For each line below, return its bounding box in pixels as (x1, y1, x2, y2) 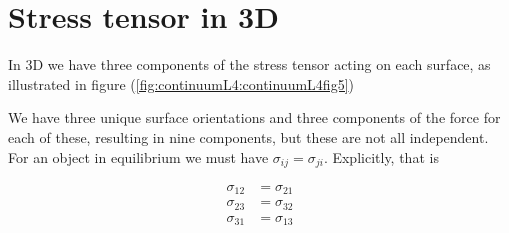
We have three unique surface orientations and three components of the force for (8, 107, 501, 128)
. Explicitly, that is (323, 146, 439, 167)
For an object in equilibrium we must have (8, 146, 269, 167)
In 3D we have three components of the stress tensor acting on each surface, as (8, 54, 491, 75)
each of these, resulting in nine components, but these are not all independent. (8, 126, 489, 147)
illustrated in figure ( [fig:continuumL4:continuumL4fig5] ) (8, 73, 354, 94)
